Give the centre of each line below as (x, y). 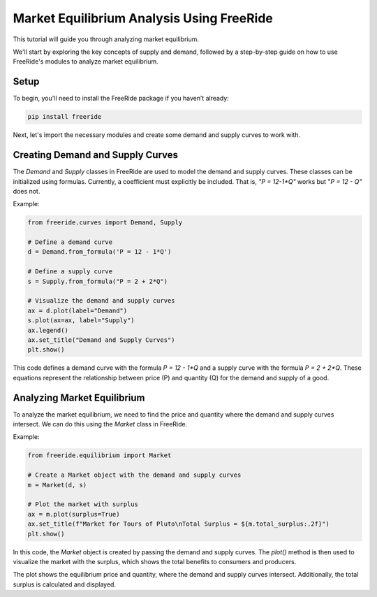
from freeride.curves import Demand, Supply (105, 223)
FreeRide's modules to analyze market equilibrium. (86, 62)
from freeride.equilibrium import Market (99, 455)
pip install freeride (65, 117)
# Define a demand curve (70, 242)
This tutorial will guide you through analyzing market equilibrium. (106, 39)
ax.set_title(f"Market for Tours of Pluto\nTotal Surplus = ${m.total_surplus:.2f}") (178, 524)
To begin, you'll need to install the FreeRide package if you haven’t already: (121, 99)
